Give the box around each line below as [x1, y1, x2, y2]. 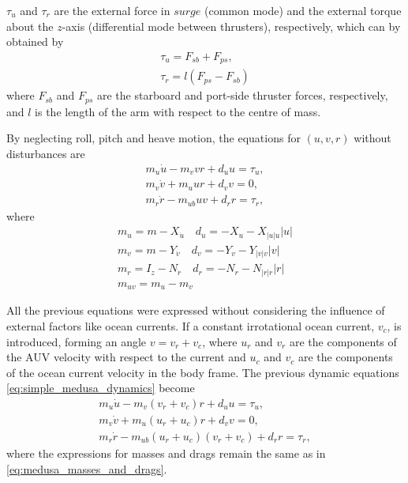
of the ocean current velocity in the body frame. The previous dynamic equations [6, 364, 399, 380]
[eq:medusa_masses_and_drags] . [6, 460, 167, 477]
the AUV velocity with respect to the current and [6, 349, 246, 365]
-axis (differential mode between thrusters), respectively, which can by [62, 17, 401, 34]
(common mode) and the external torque [204, 2, 402, 18]
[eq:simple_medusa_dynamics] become [6, 379, 195, 396]
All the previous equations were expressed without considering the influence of [6, 302, 385, 319]
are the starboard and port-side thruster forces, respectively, [97, 87, 388, 104]
